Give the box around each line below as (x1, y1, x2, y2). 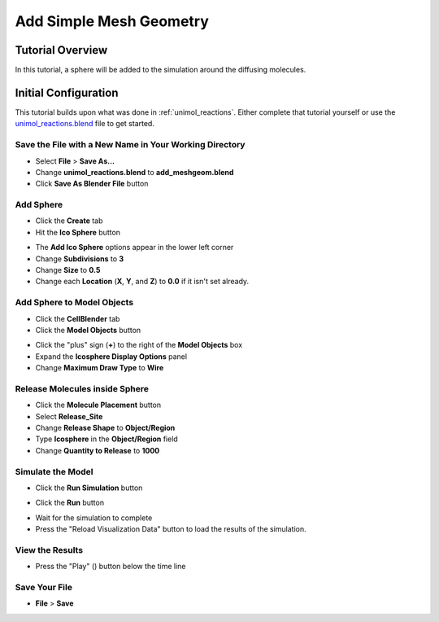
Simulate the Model (15, 466, 93, 477)
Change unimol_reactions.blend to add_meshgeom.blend (35, 167, 234, 177)
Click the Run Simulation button (35, 483, 143, 493)
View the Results (15, 544, 84, 555)
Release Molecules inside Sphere (15, 383, 150, 394)
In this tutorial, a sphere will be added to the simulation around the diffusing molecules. (15, 65, 306, 75)
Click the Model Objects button (35, 325, 141, 335)
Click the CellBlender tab (35, 313, 120, 323)
